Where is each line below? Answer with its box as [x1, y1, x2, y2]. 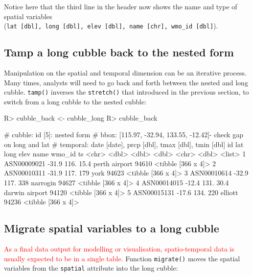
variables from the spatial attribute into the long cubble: [4, 263, 178, 273]
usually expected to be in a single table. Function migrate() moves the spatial [4, 253, 240, 263]
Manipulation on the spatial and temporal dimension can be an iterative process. [4, 68, 247, 78]
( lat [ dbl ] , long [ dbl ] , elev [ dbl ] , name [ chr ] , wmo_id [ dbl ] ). [4, 21, 218, 31]
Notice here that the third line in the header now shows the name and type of [4, 1, 237, 11]
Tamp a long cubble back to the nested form [4, 45, 234, 60]
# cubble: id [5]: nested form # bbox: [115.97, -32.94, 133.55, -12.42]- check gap [4, 129, 243, 140]
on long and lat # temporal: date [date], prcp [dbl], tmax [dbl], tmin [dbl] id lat [4, 139, 244, 149]
